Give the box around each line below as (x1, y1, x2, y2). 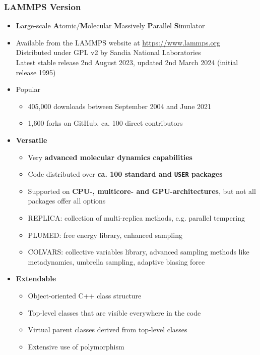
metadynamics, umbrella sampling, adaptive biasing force (28, 256, 205, 267)
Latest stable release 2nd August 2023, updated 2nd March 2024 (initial (16, 57, 238, 67)
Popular (16, 84, 40, 94)
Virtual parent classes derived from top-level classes (28, 324, 187, 335)
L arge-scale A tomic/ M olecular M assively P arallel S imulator (16, 20, 205, 31)
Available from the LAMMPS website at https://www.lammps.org (16, 37, 220, 47)
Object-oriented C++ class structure (28, 290, 142, 300)
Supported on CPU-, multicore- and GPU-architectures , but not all (28, 185, 256, 196)
